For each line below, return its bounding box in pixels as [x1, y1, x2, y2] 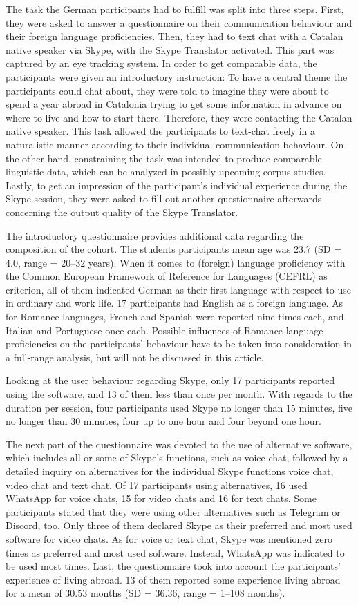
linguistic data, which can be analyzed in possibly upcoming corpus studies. [6, 164, 326, 179]
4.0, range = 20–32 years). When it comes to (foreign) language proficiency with [6, 255, 346, 269]
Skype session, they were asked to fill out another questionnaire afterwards [6, 191, 322, 206]
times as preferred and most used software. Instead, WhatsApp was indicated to [6, 545, 345, 559]
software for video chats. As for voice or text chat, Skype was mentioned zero [6, 531, 332, 546]
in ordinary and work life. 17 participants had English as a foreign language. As [6, 296, 343, 310]
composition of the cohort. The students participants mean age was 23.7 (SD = [6, 242, 341, 256]
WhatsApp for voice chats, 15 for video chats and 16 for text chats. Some [6, 491, 317, 506]
